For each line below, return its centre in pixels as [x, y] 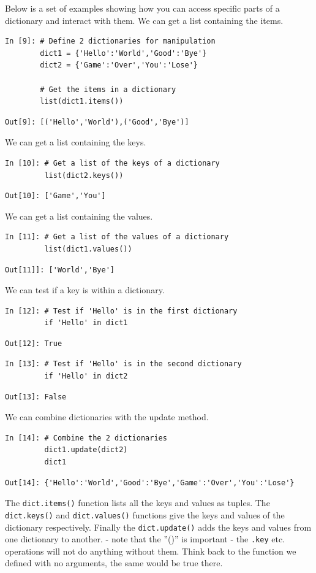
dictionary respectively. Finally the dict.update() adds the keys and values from [158, 527]
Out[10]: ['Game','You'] [55, 196]
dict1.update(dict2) [86, 450]
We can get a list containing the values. [79, 216]
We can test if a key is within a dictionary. [85, 290]
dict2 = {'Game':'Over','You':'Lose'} [119, 65]
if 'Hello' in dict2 [86, 376]
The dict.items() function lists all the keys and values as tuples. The [137, 503]
